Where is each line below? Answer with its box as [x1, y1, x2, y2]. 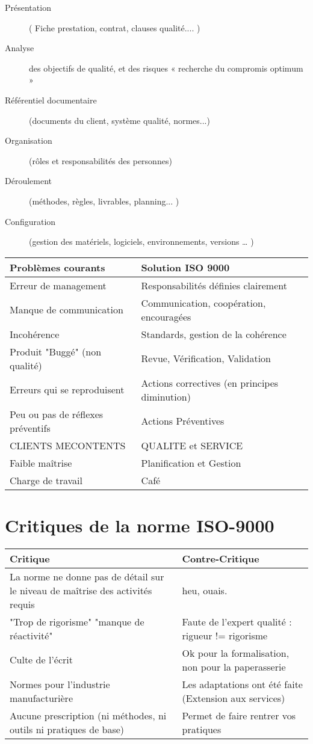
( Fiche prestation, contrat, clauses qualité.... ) [29, 21, 200, 34]
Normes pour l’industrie [10, 677, 110, 691]
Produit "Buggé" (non [10, 344, 102, 358]
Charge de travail [10, 473, 82, 487]
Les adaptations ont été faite [182, 677, 303, 691]
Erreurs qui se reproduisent [10, 383, 125, 397]
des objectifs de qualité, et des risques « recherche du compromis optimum [29, 61, 303, 74]
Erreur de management [10, 278, 107, 292]
